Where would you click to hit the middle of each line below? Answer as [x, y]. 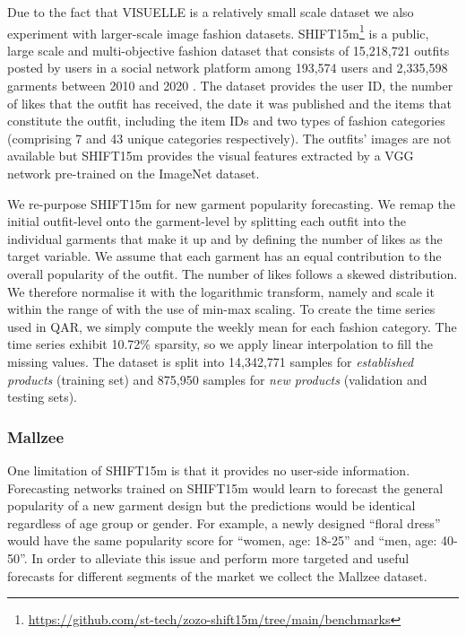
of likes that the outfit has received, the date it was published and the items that [229, 103]
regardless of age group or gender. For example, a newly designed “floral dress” [224, 522]
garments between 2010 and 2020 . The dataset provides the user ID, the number [230, 86]
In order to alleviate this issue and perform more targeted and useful [220, 557]
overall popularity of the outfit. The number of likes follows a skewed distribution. [233, 273]
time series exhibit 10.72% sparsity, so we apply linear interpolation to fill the [220, 344]
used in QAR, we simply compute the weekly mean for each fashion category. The [232, 326]
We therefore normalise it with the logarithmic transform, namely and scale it [221, 291]
